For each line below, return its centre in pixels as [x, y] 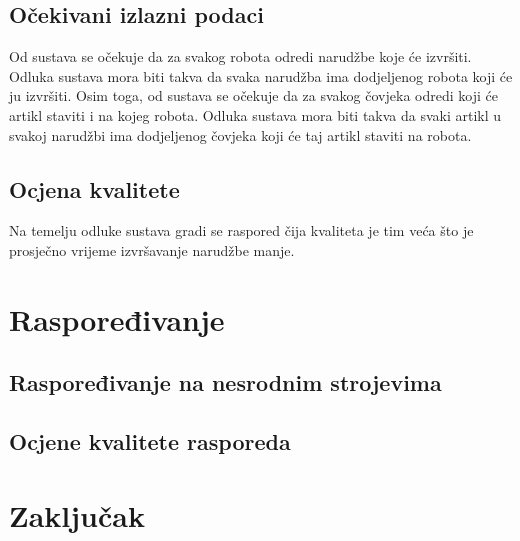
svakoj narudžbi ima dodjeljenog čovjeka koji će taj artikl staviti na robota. [240, 134]
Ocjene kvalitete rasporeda [150, 441]
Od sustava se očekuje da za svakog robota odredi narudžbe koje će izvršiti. [240, 56]
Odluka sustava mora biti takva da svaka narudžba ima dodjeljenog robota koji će [261, 75]
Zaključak [77, 514]
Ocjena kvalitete [94, 188]
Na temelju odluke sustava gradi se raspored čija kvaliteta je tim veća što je [241, 230]
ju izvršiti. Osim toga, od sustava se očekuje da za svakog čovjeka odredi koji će [253, 95]
